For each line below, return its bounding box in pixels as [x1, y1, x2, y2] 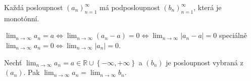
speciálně [219, 30, 247, 40]
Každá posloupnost [4, 2, 63, 12]
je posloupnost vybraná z [166, 57, 243, 67]
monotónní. [4, 13, 39, 23]
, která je [193, 2, 222, 12]
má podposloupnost [99, 2, 160, 12]
